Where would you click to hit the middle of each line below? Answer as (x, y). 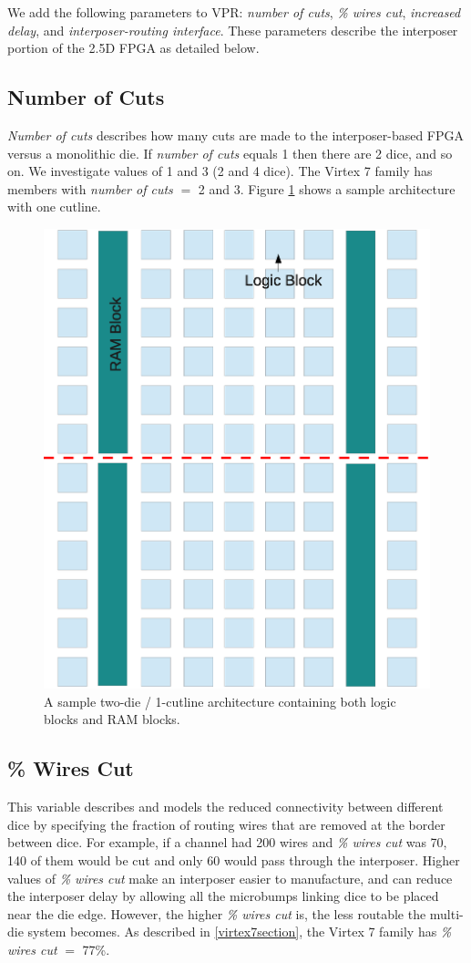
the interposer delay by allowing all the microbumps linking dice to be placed (223, 896)
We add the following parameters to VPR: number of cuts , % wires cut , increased (234, 12)
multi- (446, 913)
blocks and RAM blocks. (112, 719)
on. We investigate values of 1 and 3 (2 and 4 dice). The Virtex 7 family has (220, 171)
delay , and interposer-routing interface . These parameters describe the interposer (233, 30)
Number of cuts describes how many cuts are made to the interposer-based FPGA (236, 135)
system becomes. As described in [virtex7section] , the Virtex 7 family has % (240, 932)
